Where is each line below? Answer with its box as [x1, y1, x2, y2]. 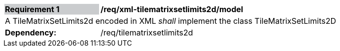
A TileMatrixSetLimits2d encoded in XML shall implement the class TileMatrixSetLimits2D [5, 16, 336, 26]
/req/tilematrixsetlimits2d [101, 28, 193, 37]
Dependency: [5, 28, 57, 37]
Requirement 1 [5, 4, 60, 14]
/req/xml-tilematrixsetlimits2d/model [101, 4, 243, 14]
